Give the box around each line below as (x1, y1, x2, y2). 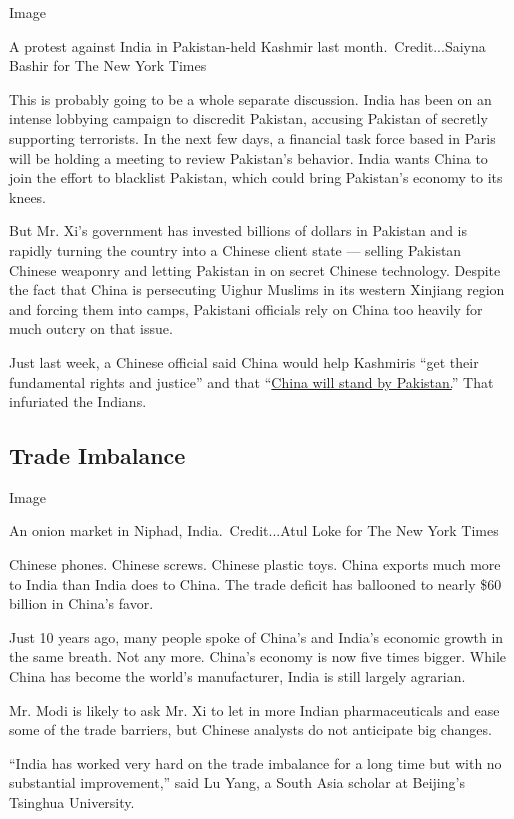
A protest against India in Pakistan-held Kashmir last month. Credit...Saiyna (9, 35, 486, 56)
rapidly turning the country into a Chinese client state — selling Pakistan (9, 239, 462, 260)
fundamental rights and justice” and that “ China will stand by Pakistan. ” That (9, 371, 494, 392)
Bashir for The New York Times (9, 55, 207, 76)
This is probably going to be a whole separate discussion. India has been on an (9, 88, 492, 109)
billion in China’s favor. (9, 593, 154, 614)
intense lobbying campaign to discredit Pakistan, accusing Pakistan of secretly (9, 108, 488, 129)
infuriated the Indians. (9, 391, 147, 412)
